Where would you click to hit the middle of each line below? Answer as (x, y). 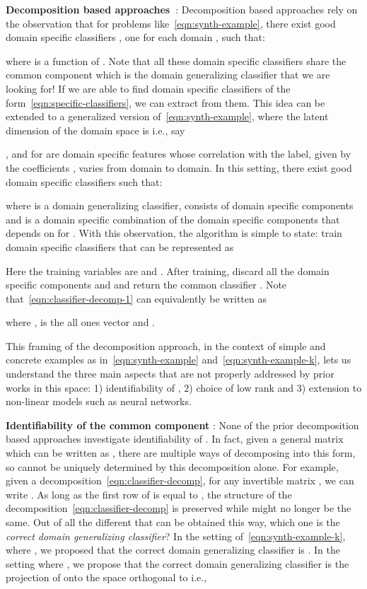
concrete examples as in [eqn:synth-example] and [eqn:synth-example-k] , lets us (179, 360)
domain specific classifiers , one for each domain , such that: (135, 37)
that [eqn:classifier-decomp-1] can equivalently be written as (136, 298)
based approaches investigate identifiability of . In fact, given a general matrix (175, 439)
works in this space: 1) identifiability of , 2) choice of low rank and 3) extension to (184, 387)
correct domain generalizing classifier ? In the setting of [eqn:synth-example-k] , (176, 536)
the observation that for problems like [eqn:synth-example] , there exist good (171, 23)
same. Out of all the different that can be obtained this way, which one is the (173, 522)
